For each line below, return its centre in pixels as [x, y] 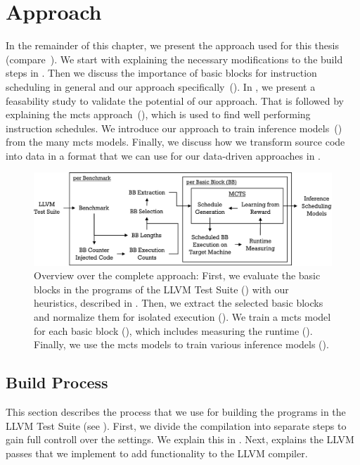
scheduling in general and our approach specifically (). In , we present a [161, 86]
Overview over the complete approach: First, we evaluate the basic [177, 275]
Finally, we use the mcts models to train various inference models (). [181, 344]
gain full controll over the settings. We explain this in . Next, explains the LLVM [180, 439]
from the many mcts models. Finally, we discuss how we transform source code [175, 142]
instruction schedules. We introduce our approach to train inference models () [174, 128]
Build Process [57, 382]
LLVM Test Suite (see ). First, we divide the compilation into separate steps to [176, 425]
